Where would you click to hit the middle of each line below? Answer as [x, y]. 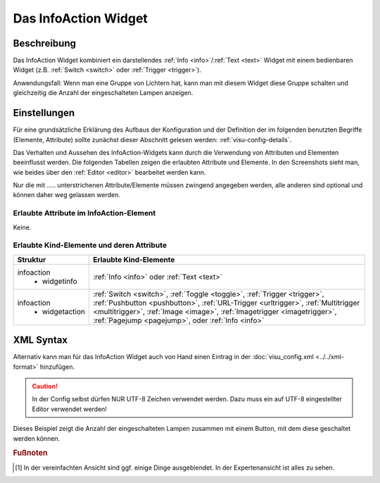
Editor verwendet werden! [69, 409]
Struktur [32, 259]
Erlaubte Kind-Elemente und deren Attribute [90, 245]
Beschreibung [45, 43]
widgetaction [64, 311]
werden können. [37, 438]
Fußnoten [30, 453]
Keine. [22, 227]
